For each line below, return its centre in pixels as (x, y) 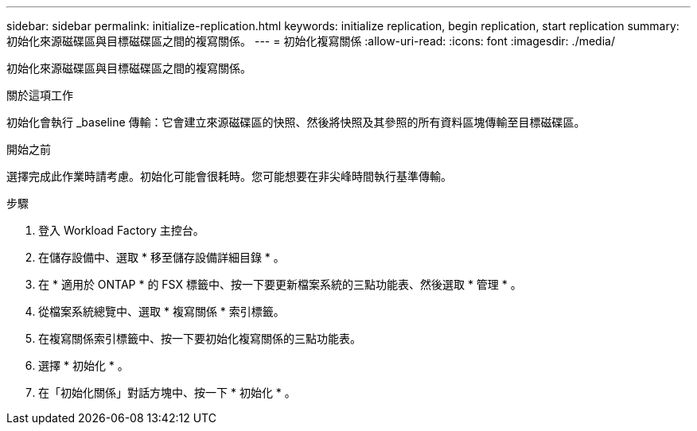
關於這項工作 (40, 95)
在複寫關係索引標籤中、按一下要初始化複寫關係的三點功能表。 (200, 338)
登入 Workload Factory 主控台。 (121, 230)
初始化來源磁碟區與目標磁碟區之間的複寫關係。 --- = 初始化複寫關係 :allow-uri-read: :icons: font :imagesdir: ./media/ (311, 41)
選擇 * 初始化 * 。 (84, 365)
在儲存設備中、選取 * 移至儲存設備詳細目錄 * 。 (162, 257)
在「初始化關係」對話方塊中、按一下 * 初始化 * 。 (167, 392)
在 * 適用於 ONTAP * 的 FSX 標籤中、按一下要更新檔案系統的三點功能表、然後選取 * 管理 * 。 (280, 284)
